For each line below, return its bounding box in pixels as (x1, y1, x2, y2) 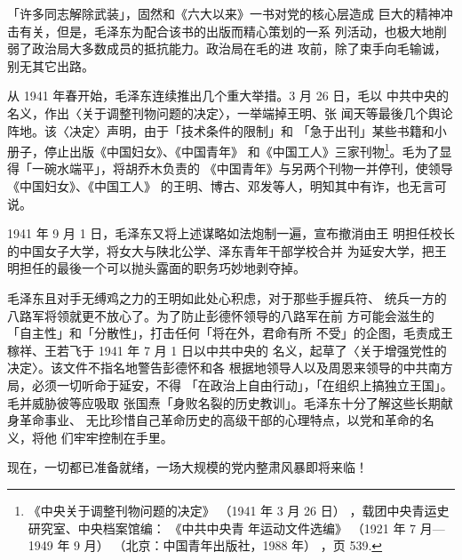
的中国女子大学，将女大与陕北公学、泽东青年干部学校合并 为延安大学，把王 (7, 241, 447, 260)
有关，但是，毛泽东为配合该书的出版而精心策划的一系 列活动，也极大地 (19, 21, 434, 40)
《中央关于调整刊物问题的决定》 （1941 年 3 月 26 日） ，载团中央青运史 (28, 500, 450, 519)
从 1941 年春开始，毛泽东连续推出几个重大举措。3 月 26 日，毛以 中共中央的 (7, 86, 449, 105)
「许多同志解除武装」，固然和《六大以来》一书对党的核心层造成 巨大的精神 (7, 4, 441, 22)
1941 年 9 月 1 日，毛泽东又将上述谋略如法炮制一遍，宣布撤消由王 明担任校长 (7, 224, 455, 243)
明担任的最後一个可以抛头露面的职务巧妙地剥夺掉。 (7, 259, 306, 277)
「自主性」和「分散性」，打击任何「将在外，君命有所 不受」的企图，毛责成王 (7, 324, 453, 342)
